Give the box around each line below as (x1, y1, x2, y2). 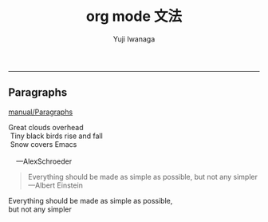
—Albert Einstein (27, 180, 84, 190)
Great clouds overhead (8, 122, 84, 132)
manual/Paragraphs (8, 107, 73, 117)
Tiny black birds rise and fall (10, 131, 104, 141)
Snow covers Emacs (10, 139, 77, 149)
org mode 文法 (86, 7, 182, 26)
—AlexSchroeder (15, 157, 73, 166)
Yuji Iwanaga (112, 34, 156, 44)
